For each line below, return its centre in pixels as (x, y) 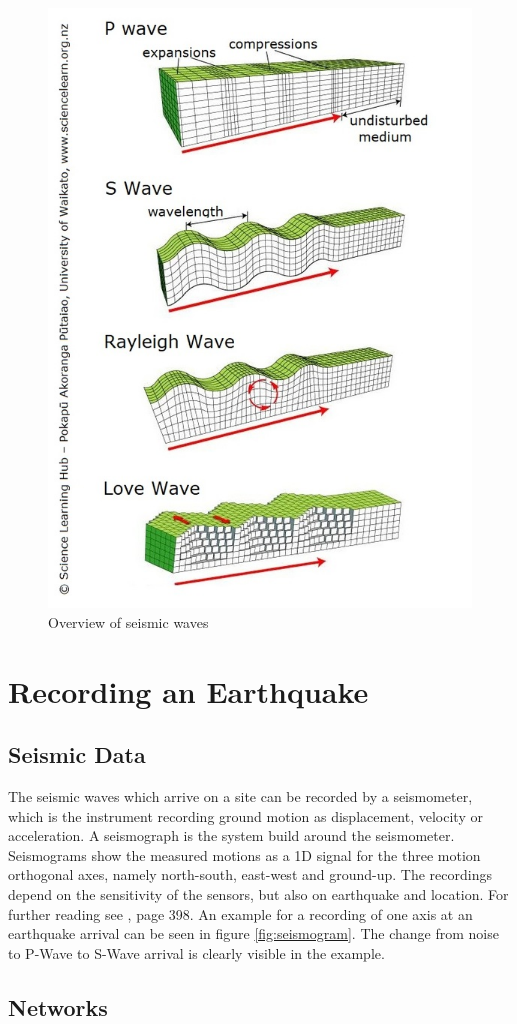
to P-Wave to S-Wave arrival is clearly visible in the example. (196, 952)
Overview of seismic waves (128, 621)
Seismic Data (77, 754)
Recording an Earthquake (188, 690)
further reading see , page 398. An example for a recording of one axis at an (240, 913)
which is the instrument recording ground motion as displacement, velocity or (245, 815)
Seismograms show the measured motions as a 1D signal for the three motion (244, 854)
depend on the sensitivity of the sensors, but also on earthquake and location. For (258, 894)
